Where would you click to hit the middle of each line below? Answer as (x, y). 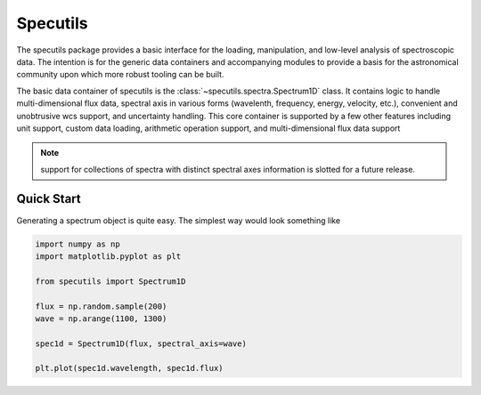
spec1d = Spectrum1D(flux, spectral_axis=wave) (141, 343)
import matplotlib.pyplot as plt (108, 256)
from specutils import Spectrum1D (110, 281)
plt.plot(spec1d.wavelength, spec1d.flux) (129, 368)
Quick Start (49, 199)
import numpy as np (77, 244)
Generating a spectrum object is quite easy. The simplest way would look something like (179, 220)
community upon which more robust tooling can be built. (120, 75)
